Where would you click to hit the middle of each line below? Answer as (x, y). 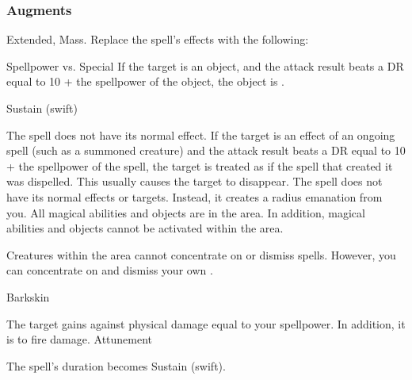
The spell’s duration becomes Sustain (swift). (116, 365)
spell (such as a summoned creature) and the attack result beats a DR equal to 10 (206, 150)
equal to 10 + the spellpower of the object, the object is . (145, 81)
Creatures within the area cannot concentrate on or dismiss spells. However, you (201, 254)
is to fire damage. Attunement (80, 339)
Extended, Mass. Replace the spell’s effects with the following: (158, 39)
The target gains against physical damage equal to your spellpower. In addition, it (206, 323)
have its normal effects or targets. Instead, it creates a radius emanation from (195, 196)
